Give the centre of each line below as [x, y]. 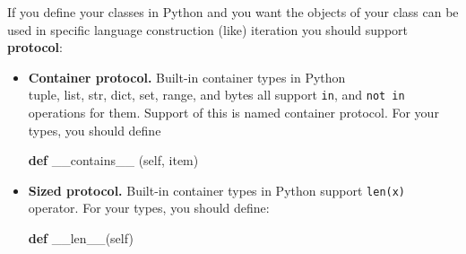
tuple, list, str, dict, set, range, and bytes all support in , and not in [216, 95]
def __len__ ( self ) [81, 238]
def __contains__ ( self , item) [113, 160]
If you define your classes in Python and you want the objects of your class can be [233, 12]
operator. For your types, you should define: [149, 208]
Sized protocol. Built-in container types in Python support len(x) [217, 190]
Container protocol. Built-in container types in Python [187, 77]
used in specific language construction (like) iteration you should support [207, 29]
